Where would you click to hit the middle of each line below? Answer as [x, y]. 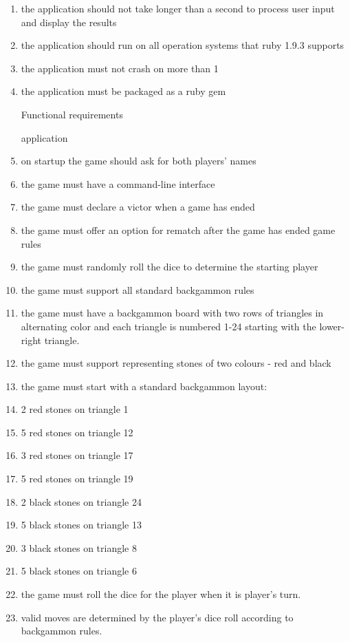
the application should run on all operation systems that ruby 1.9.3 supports [183, 45]
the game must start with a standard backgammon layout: [144, 386]
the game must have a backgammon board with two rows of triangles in [172, 313]
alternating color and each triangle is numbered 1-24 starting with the [168, 326]
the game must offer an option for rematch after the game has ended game [178, 229]
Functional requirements [72, 114]
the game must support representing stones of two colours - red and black [176, 363]
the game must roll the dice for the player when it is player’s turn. [161, 594]
